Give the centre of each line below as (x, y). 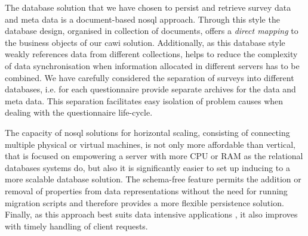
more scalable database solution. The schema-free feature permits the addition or (153, 179)
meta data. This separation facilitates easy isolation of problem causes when (144, 100)
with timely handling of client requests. (76, 226)
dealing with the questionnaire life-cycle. (79, 112)
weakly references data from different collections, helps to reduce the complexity (151, 54)
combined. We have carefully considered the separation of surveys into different (150, 77)
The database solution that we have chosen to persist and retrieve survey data (148, 7)
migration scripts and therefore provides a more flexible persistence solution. (144, 202)
